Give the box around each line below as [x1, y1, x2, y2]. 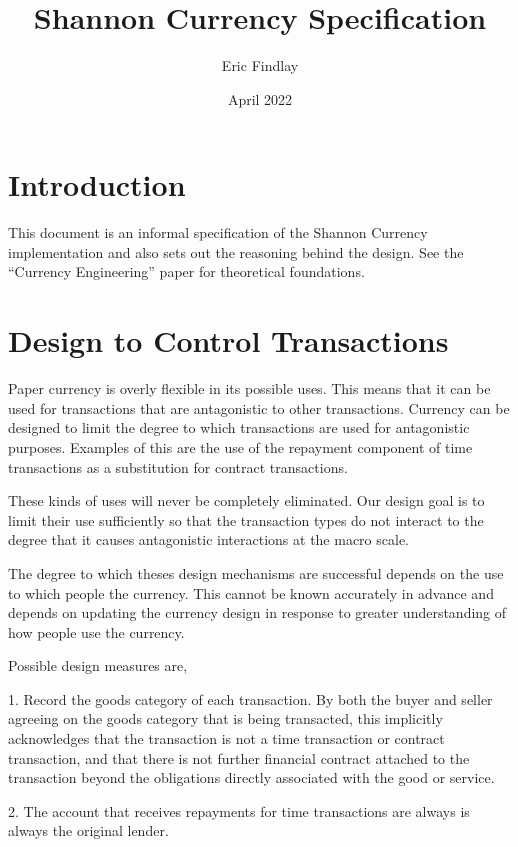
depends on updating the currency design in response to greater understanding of [8, 602, 507, 623]
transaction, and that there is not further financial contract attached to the [8, 747, 470, 768]
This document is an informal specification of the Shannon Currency [8, 222, 428, 243]
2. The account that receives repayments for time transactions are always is [8, 800, 470, 821]
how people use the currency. [8, 621, 185, 642]
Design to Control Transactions [8, 320, 449, 361]
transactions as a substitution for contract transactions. [8, 456, 348, 477]
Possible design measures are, [8, 655, 188, 676]
